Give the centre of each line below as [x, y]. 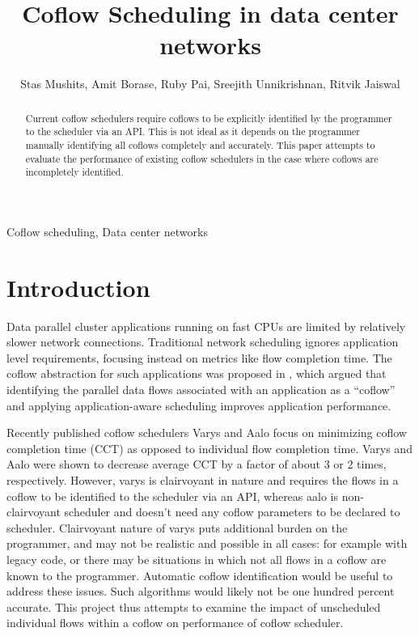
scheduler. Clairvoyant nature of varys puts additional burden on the [177, 527]
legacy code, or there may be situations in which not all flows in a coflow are [197, 560]
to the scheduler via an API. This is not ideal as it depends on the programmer [193, 131]
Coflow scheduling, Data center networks [107, 231]
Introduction [78, 287]
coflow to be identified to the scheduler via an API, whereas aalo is [172, 496]
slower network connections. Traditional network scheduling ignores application [203, 342]
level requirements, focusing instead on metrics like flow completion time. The [199, 357]
